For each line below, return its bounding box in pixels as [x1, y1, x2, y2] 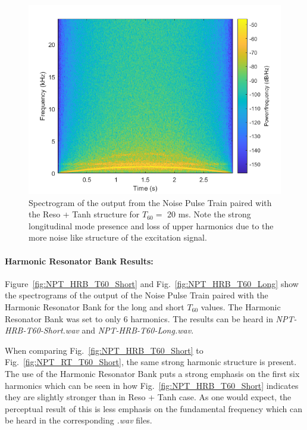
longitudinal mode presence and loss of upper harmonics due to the [29, 219, 274, 232]
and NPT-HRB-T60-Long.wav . [82, 324, 194, 336]
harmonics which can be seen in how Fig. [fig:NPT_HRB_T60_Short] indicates [5, 379, 299, 391]
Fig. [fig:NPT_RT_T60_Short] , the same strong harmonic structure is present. [5, 356, 297, 368]
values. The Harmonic [201, 300, 281, 313]
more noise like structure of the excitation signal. [29, 231, 207, 244]
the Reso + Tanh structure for [29, 208, 140, 220]
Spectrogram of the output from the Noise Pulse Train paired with [29, 196, 272, 208]
